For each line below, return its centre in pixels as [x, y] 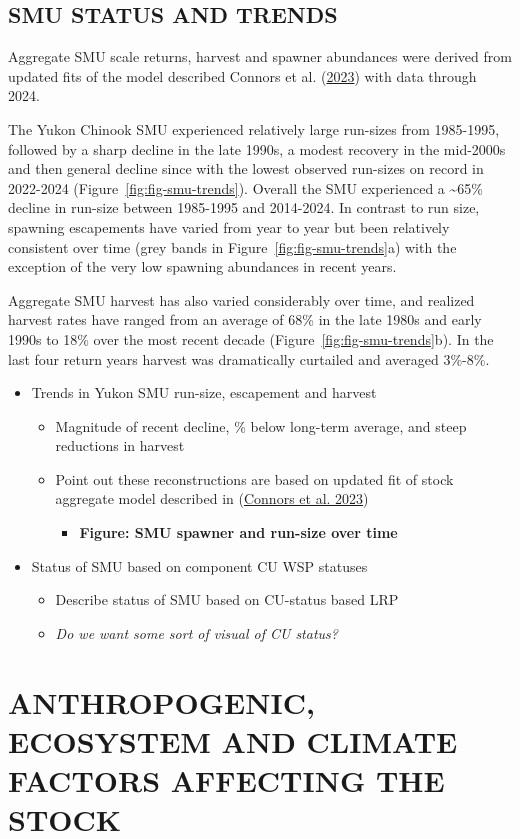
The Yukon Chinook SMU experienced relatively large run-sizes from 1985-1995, [254, 128]
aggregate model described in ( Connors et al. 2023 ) [212, 498]
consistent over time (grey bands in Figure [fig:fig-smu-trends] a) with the [232, 246]
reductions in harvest [120, 445]
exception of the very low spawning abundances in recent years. [202, 266]
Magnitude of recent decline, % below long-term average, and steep [261, 425]
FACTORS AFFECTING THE [226, 780]
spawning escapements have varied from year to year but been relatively [229, 226]
